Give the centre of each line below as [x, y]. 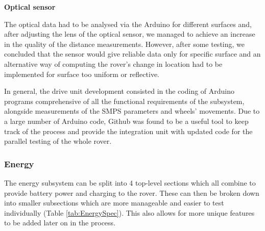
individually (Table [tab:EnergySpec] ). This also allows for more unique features [129, 212]
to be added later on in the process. [60, 223]
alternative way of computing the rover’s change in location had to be [113, 63]
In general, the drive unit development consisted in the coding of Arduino [119, 91]
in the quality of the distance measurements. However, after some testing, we [124, 44]
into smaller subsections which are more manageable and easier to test [114, 203]
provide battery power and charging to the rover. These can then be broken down [132, 193]
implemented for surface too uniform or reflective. [82, 74]
